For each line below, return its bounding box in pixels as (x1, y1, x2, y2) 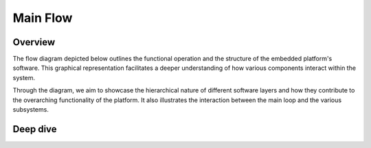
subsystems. (12, 106, 49, 114)
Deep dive (12, 123, 58, 135)
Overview (12, 36, 56, 48)
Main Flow (12, 10, 73, 25)
